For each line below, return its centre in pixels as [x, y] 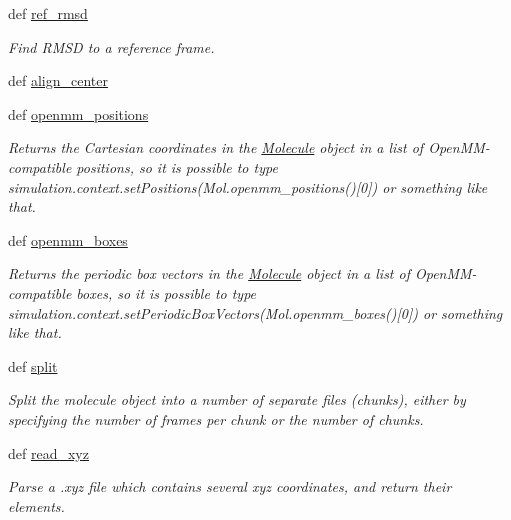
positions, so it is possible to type [177, 166]
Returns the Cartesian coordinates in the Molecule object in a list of [216, 147]
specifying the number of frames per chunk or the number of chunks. [216, 418]
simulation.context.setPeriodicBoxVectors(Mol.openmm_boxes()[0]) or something [255, 312]
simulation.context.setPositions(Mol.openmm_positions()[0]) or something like [248, 186]
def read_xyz [48, 452]
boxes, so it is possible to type [166, 292]
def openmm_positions [78, 113]
